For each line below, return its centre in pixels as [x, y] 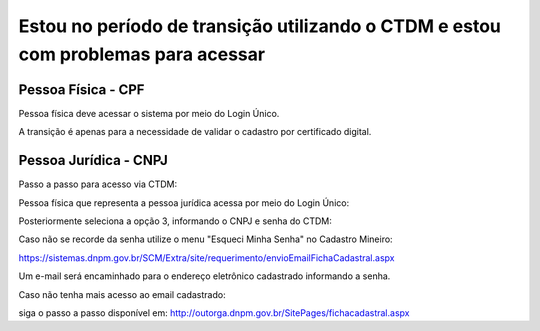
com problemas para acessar [141, 54]
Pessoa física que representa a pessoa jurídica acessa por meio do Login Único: [184, 202]
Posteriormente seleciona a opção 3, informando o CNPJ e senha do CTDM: [175, 221]
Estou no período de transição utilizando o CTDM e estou [260, 26]
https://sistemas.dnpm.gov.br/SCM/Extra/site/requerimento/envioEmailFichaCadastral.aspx [206, 257]
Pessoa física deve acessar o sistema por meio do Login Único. [149, 113]
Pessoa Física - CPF [81, 89]
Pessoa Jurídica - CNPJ [93, 160]
